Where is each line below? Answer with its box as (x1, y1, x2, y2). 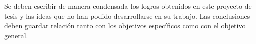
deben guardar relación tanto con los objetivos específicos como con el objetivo (4, 20, 246, 31)
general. (4, 30, 28, 40)
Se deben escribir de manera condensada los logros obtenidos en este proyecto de (4, 1, 252, 11)
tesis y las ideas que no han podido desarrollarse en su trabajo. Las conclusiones (4, 10, 250, 21)
